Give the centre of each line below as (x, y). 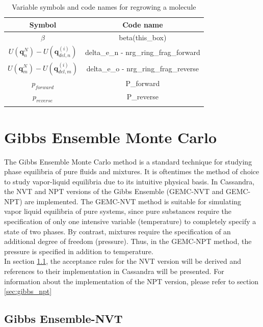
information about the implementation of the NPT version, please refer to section (131, 281)
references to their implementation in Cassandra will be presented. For (114, 271)
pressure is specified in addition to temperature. (79, 251)
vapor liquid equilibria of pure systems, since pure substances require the (118, 211)
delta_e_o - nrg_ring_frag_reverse (143, 69)
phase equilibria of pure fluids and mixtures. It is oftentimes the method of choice (132, 171)
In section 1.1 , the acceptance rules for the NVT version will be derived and (123, 261)
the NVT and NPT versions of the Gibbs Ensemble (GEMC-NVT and (114, 191)
